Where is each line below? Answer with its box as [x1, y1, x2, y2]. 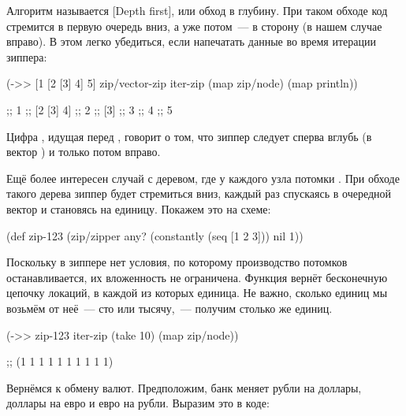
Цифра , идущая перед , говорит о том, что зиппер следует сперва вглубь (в [6, 128, 372, 144]
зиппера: [6, 48, 47, 65]
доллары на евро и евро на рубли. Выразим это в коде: [6, 395, 270, 411]
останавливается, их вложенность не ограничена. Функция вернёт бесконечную [6, 269, 388, 285]
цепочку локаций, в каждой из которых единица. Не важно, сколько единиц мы [6, 284, 388, 301]
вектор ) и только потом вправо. [6, 143, 161, 160]
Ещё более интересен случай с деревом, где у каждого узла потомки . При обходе [6, 169, 400, 186]
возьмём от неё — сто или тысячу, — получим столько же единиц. [6, 299, 333, 316]
